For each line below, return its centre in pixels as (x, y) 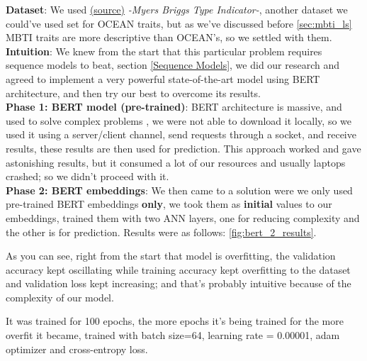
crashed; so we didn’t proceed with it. (87, 176)
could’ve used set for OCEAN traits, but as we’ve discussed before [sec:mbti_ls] (179, 23)
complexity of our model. (60, 297)
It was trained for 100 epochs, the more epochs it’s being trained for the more (175, 321)
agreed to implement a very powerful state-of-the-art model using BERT (163, 78)
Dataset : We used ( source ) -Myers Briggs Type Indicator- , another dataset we (177, 9)
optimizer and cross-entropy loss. (77, 349)
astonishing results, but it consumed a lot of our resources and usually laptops (176, 162)
